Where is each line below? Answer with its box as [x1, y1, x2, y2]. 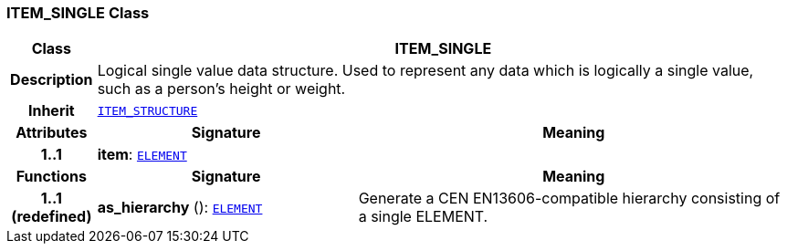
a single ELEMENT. [358, 207, 488, 226]
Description [10, 70, 93, 89]
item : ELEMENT [97, 145, 187, 164]
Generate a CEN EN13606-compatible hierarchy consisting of [358, 189, 781, 208]
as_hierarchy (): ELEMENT [97, 198, 263, 217]
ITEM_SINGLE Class [6, 4, 150, 22]
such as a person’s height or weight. [97, 79, 346, 99]
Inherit [27, 101, 75, 120]
